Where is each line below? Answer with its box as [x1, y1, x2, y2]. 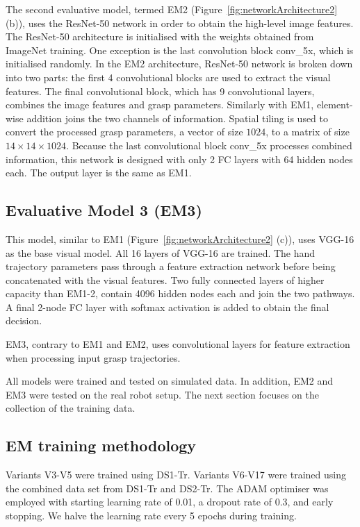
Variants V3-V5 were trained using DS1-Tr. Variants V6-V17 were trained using [6, 467, 346, 482]
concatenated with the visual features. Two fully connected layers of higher [6, 272, 325, 287]
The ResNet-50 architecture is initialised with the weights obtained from [6, 29, 314, 44]
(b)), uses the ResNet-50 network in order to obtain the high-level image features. [6, 15, 354, 30]
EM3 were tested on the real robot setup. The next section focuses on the [6, 387, 319, 401]
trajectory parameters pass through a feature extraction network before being [6, 259, 336, 274]
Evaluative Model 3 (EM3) [6, 199, 202, 221]
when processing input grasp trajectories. [6, 350, 181, 365]
